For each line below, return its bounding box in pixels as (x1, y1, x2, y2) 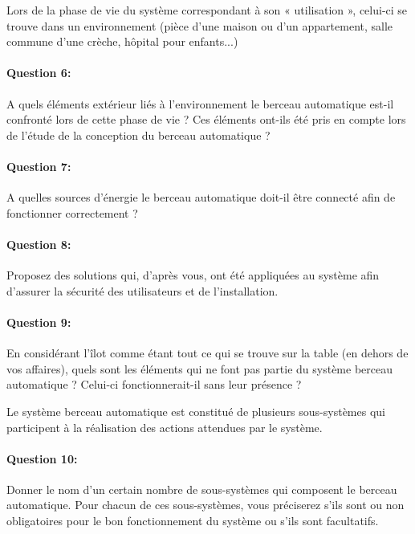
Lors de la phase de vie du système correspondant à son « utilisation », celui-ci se (6, 2, 408, 18)
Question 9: (6, 313, 71, 330)
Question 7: (6, 157, 71, 174)
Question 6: (6, 64, 71, 81)
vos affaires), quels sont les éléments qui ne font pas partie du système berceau (6, 360, 393, 377)
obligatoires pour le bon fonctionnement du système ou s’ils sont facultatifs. (6, 512, 379, 529)
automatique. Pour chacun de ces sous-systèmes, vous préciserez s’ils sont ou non (6, 496, 405, 513)
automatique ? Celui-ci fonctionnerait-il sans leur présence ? (6, 376, 302, 393)
